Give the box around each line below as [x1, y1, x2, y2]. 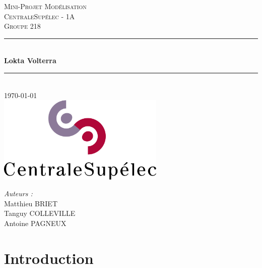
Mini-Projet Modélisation [4, 1, 87, 11]
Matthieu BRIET [4, 198, 57, 208]
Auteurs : [4, 188, 33, 199]
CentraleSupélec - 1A [4, 11, 75, 21]
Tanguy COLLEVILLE [4, 208, 76, 218]
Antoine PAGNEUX [4, 218, 67, 229]
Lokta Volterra [4, 55, 56, 66]
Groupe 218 [4, 21, 41, 31]
